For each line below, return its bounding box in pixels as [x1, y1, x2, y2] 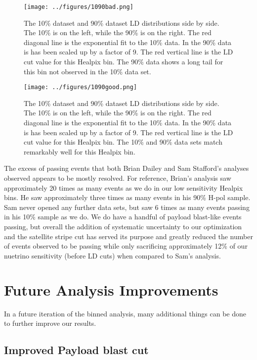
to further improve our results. [4, 318, 96, 328]
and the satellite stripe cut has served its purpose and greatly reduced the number [4, 231, 253, 241]
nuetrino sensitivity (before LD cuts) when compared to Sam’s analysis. [4, 250, 221, 260]
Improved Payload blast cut [4, 342, 149, 358]
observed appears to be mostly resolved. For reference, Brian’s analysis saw [4, 173, 231, 183]
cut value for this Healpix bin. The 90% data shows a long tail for [24, 56, 223, 67]
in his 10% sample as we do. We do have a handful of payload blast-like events [4, 211, 242, 222]
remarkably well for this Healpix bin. [24, 146, 135, 156]
